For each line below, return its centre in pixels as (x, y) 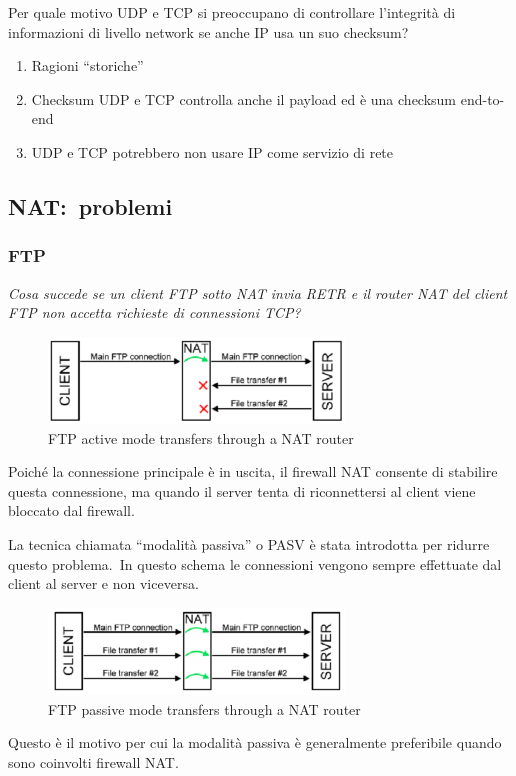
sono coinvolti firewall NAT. (93, 761)
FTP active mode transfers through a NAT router (201, 437)
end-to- (482, 98)
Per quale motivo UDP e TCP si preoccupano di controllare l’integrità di (232, 12)
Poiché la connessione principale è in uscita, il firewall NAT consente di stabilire (253, 471)
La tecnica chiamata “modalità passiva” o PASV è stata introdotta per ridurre (249, 543)
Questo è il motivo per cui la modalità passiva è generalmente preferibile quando (255, 742)
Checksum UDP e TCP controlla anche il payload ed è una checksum (244, 98)
